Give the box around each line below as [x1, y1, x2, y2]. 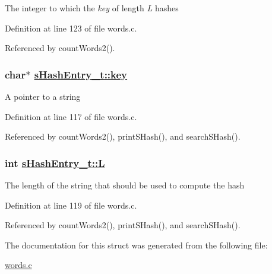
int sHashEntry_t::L [5, 155, 105, 170]
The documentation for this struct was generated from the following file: [5, 238, 268, 251]
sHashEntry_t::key [34, 67, 128, 81]
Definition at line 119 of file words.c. [5, 199, 137, 211]
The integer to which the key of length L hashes [5, 2, 179, 14]
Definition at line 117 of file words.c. [5, 110, 137, 122]
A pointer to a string [5, 90, 81, 102]
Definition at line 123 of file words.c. [5, 21, 137, 34]
